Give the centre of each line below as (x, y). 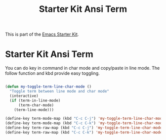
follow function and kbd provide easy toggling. (52, 73)
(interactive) (24, 96)
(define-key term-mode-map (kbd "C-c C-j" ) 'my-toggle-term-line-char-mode (85, 119)
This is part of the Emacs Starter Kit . (42, 34)
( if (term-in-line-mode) (35, 100)
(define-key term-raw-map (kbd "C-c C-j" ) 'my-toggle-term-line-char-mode (84, 128)
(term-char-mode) (36, 105)
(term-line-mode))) (34, 110)
